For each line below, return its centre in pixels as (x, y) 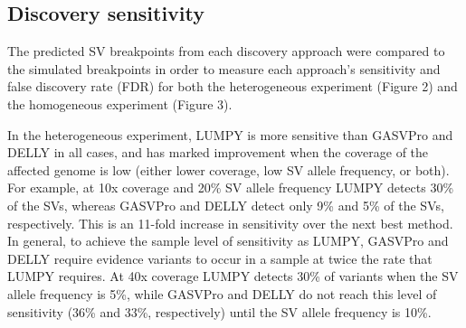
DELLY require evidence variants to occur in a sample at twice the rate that (220, 258)
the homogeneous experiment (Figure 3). (120, 103)
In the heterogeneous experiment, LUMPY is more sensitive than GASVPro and (230, 134)
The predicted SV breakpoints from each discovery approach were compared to (226, 51)
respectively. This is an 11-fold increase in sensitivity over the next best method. (230, 223)
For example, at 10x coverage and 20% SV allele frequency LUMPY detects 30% (231, 187)
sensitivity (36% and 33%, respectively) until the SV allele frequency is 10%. (219, 311)
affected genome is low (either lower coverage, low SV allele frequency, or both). (228, 169)
